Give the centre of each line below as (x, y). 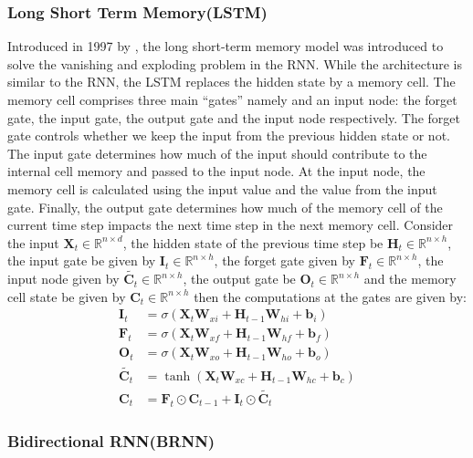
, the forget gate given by (285, 260)
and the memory (410, 279)
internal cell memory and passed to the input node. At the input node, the (216, 171)
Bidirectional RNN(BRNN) (111, 440)
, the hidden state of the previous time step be (253, 242)
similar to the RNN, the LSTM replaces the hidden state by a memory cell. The (231, 82)
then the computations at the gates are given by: (331, 296)
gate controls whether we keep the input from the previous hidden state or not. (229, 135)
